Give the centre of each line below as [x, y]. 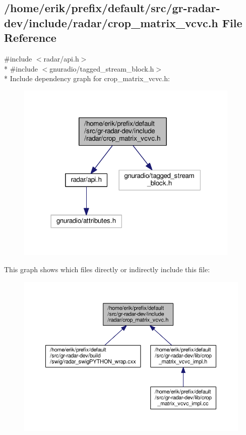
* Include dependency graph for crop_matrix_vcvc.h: [87, 78]
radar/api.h [61, 58]
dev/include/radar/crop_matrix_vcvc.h [111, 22]
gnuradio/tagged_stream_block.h [102, 68]
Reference [30, 38]
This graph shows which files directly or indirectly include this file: [107, 269]
